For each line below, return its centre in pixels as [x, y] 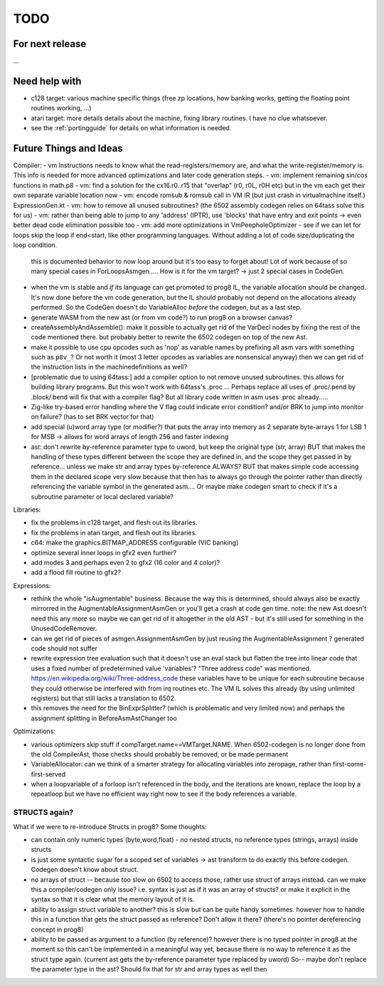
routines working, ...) [61, 108]
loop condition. [35, 245]
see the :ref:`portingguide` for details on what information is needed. [131, 128]
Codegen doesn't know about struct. [85, 870]
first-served [48, 774]
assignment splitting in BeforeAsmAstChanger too [104, 718]
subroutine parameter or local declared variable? [102, 496]
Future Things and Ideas [68, 148]
